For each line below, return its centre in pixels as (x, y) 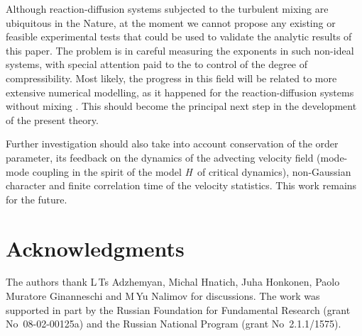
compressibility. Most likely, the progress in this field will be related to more (171, 78)
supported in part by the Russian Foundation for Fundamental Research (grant (178, 309)
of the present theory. (52, 119)
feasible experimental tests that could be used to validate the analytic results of (179, 37)
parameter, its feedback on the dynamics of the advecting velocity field (160, 157)
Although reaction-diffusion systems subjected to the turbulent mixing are (167, 9)
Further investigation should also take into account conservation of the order (172, 144)
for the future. (37, 199)
